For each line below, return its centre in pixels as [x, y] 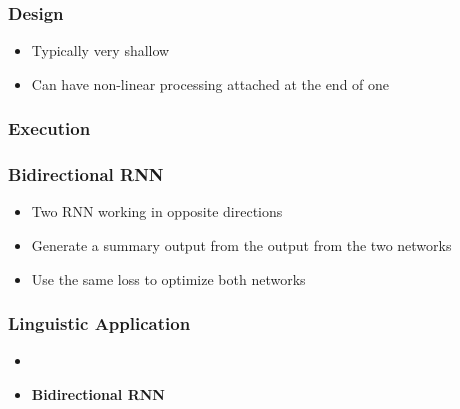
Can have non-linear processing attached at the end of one [210, 83]
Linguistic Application [99, 323]
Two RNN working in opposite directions [157, 211]
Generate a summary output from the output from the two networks [241, 245]
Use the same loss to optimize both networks [168, 278]
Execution [49, 128]
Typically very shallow [100, 50]
